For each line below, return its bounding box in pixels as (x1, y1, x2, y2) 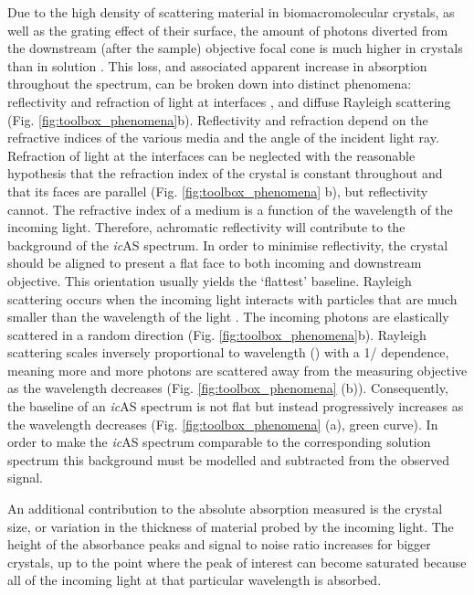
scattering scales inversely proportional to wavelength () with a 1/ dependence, (7, 343, 449, 362)
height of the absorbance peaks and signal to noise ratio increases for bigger (7, 535, 431, 554)
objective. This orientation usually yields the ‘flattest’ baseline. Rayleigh (7, 271, 412, 290)
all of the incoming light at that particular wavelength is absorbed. (7, 570, 382, 590)
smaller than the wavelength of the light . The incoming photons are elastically (7, 307, 449, 326)
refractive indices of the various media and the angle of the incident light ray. (7, 128, 439, 147)
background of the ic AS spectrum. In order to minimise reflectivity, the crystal (7, 235, 448, 254)
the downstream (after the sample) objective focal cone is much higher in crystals (7, 38, 463, 58)
